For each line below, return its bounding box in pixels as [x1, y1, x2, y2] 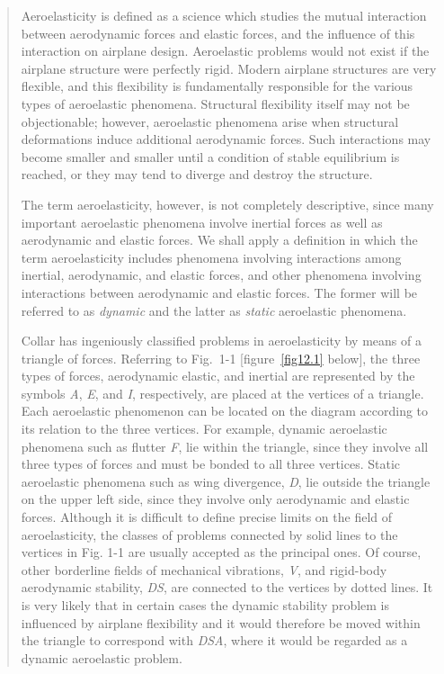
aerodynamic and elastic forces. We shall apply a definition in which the [21, 230, 418, 249]
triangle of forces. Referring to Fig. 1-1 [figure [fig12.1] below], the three [21, 348, 421, 367]
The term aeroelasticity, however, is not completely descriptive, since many [21, 194, 434, 213]
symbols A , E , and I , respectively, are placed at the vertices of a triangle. [21, 383, 424, 402]
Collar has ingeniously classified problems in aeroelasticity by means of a [21, 331, 422, 350]
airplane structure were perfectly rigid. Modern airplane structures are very [21, 58, 437, 77]
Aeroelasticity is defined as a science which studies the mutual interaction [21, 6, 427, 24]
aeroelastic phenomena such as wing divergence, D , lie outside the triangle [21, 472, 431, 490]
